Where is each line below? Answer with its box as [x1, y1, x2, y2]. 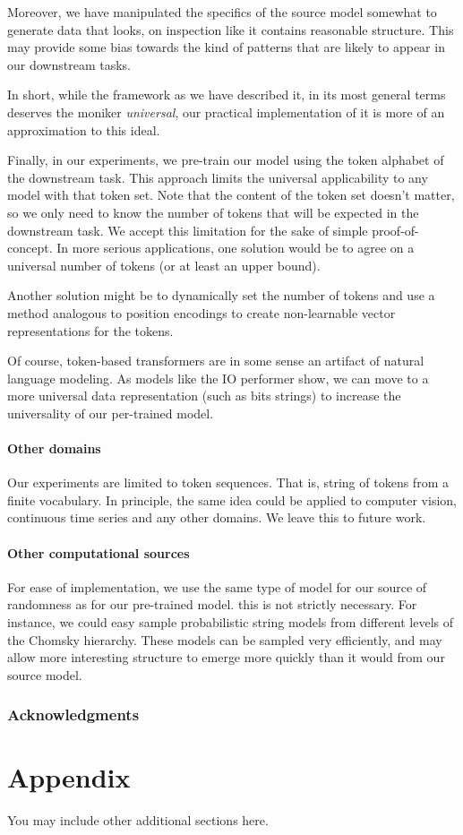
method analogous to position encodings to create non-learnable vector [7, 303, 396, 322]
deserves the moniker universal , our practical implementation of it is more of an [7, 102, 445, 121]
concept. [7, 238, 53, 257]
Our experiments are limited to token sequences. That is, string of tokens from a [7, 473, 449, 492]
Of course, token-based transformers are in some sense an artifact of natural [7, 351, 424, 370]
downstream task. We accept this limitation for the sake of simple [7, 220, 368, 239]
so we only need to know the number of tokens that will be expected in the [7, 202, 419, 221]
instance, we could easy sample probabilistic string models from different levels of [7, 613, 454, 632]
